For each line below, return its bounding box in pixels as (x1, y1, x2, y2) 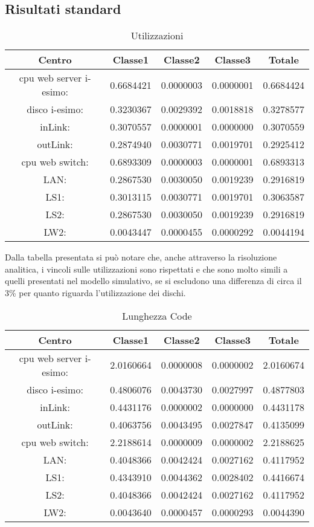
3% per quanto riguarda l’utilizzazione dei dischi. (5, 286, 186, 299)
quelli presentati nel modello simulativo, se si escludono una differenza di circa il (5, 274, 302, 287)
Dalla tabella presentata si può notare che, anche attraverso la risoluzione (5, 251, 277, 263)
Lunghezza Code (122, 308, 192, 323)
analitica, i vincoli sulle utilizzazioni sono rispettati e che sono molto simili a (5, 262, 288, 275)
